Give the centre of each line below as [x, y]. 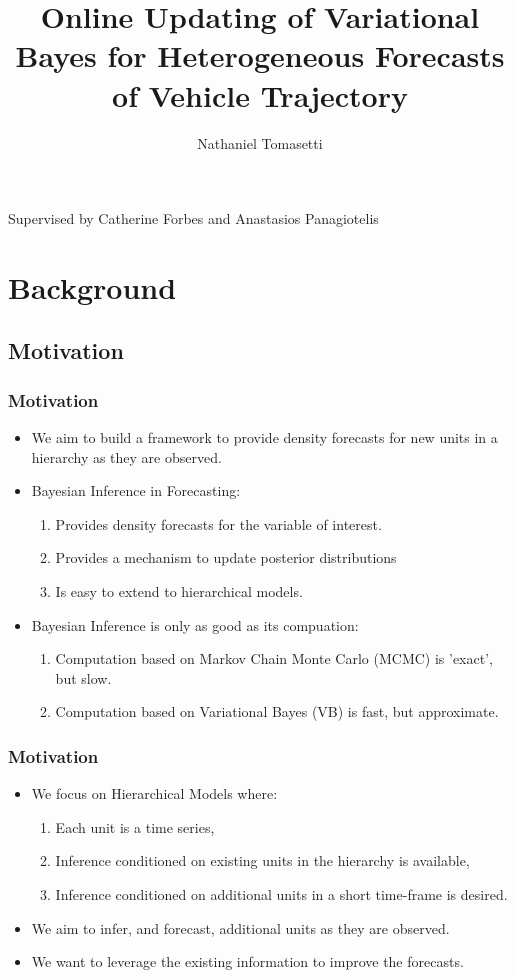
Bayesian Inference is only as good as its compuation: [195, 624]
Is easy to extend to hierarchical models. [179, 591]
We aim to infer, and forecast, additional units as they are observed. [240, 927]
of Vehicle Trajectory [260, 94]
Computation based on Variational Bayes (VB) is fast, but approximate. [277, 711]
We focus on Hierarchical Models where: [154, 793]
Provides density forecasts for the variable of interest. [218, 523]
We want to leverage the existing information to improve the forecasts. [247, 961]
